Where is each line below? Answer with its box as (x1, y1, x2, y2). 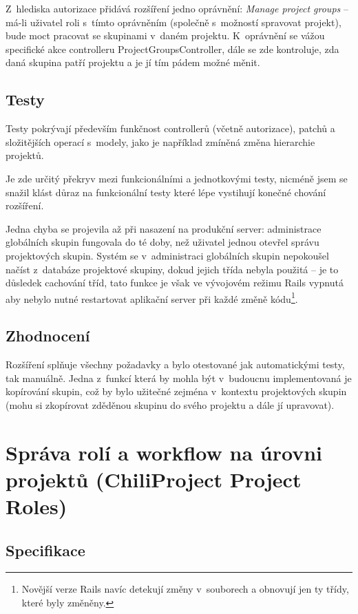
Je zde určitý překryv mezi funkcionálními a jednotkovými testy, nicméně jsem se (6, 171, 348, 185)
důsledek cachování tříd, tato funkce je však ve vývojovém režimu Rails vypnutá (6, 275, 344, 290)
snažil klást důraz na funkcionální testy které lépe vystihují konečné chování (6, 184, 326, 199)
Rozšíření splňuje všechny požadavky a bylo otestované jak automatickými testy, (6, 357, 345, 372)
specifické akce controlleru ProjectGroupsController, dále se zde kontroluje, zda (6, 41, 339, 56)
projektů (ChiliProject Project (6, 465, 302, 493)
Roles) (6, 492, 67, 520)
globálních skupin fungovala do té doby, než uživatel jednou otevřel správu (6, 235, 319, 249)
